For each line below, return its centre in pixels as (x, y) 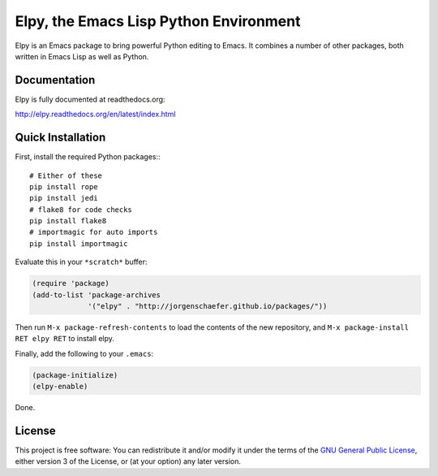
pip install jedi (64, 198)
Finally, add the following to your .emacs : (84, 353)
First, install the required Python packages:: (88, 157)
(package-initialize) (75, 375)
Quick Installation (60, 138)
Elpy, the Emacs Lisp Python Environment (158, 21)
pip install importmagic (79, 243)
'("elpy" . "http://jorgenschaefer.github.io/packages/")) (208, 306)
